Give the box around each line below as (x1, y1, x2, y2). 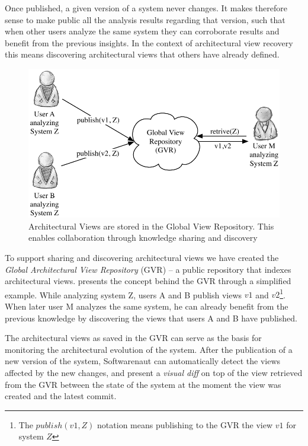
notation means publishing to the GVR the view (97, 418, 273, 431)
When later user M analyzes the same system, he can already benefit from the (5, 300, 288, 312)
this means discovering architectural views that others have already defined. (5, 48, 280, 60)
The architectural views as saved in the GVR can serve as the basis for (5, 332, 262, 344)
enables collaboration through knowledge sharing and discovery (28, 231, 258, 244)
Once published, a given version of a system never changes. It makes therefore (5, 2, 287, 14)
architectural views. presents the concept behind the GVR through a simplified (5, 275, 291, 287)
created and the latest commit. (5, 390, 117, 402)
